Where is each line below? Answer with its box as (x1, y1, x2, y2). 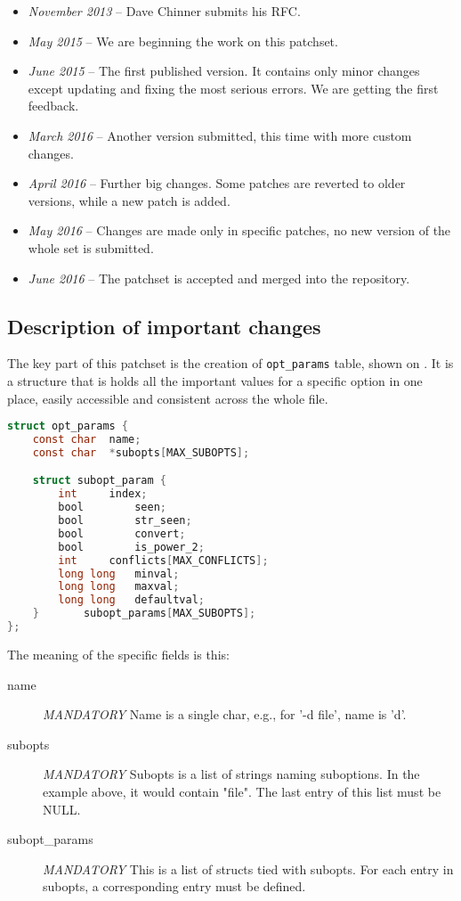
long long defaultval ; (58, 594, 205, 607)
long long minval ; (58, 567, 180, 580)
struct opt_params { (7, 420, 129, 433)
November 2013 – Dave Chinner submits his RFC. (28, 2, 301, 20)
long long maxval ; (58, 580, 180, 594)
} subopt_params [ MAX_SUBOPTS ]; (32, 607, 256, 620)
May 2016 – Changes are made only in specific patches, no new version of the (28, 221, 451, 240)
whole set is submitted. (28, 238, 154, 257)
